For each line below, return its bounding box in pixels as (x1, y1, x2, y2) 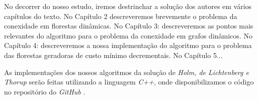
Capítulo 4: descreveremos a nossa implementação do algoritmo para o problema (4, 40, 252, 50)
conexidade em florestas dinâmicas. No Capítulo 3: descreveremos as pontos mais (4, 20, 253, 31)
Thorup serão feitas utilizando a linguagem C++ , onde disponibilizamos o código (4, 76, 254, 87)
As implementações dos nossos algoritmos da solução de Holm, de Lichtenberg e (4, 66, 249, 77)
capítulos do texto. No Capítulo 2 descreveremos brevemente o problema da (4, 10, 237, 21)
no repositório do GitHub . (4, 86, 85, 96)
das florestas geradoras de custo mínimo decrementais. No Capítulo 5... (4, 49, 223, 60)
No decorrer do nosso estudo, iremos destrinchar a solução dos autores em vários (4, 1, 252, 11)
